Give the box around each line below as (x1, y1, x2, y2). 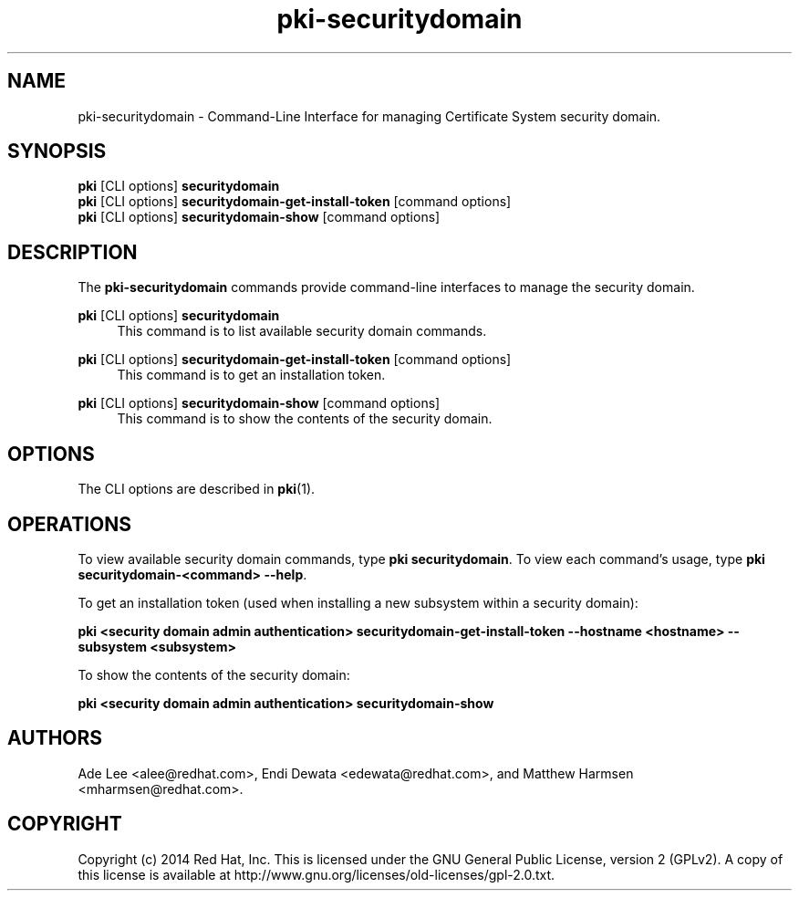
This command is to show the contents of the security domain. (117, 411, 493, 427)
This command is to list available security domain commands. (117, 323, 487, 339)
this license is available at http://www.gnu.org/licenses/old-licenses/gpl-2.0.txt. (78, 866, 555, 882)
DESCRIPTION (7, 240, 138, 264)
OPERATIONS (7, 512, 131, 536)
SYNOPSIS (7, 140, 107, 163)
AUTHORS (7, 726, 103, 750)
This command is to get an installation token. (117, 367, 386, 383)
